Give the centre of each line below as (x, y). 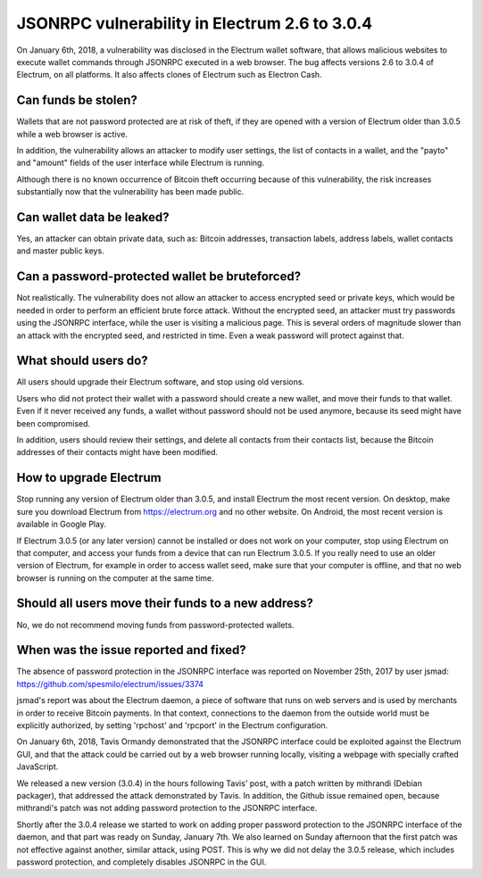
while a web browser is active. (72, 134)
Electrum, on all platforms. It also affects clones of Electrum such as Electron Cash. (169, 75)
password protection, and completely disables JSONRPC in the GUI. (141, 862)
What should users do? (82, 361)
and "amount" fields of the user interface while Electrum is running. (141, 163)
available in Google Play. (62, 524)
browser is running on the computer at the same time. (115, 578)
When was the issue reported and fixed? (132, 650)
